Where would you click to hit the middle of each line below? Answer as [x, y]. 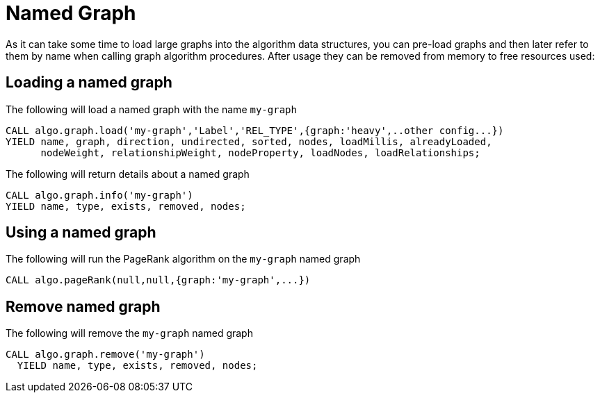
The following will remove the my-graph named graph [129, 333]
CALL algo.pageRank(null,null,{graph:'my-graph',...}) [158, 280]
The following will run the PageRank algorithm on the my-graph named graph [183, 259]
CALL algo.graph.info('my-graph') [99, 195]
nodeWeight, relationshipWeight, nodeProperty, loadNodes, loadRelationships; [260, 152]
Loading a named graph [89, 83]
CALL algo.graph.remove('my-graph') [105, 355]
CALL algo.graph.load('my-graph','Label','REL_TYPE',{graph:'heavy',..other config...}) [255, 130]
